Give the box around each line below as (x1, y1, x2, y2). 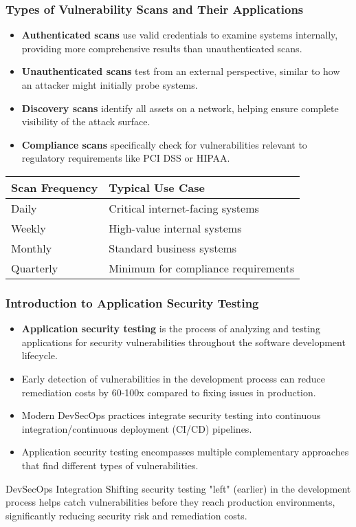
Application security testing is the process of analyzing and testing (21, 321, 320, 336)
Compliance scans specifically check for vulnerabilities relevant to (21, 137, 307, 151)
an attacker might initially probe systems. (21, 78, 198, 92)
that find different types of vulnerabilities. (21, 458, 199, 472)
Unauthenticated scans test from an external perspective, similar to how (21, 64, 340, 78)
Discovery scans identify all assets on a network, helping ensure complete (21, 100, 339, 115)
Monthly (11, 239, 52, 256)
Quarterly (11, 259, 58, 276)
